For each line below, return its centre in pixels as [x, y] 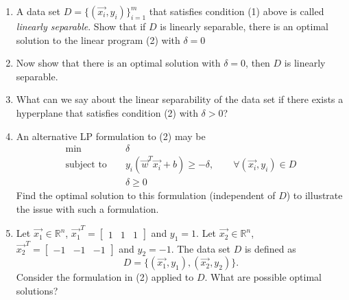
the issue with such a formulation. [87, 208]
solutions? [37, 291]
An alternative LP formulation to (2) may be [111, 136]
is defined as [270, 248]
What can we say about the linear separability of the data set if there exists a [180, 99]
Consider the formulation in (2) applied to [105, 277]
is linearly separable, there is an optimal [244, 26]
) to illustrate [314, 195]
